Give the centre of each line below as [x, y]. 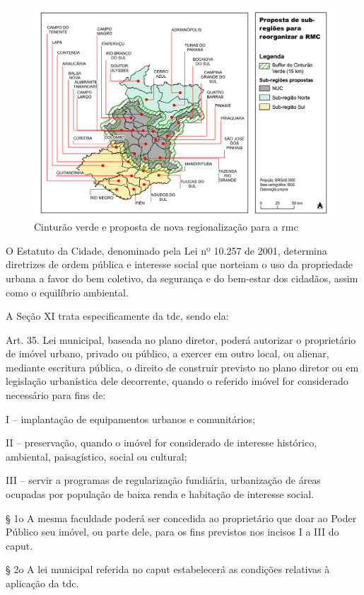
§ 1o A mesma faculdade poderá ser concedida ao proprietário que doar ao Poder [181, 518]
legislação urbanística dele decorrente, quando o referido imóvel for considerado [177, 381]
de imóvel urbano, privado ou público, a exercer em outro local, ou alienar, [168, 353]
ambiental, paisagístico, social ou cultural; [96, 456]
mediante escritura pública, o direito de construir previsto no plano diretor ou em [182, 367]
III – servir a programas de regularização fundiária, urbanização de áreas [163, 480]
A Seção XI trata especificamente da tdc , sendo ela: [117, 316]
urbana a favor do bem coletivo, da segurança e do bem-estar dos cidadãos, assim [182, 278]
